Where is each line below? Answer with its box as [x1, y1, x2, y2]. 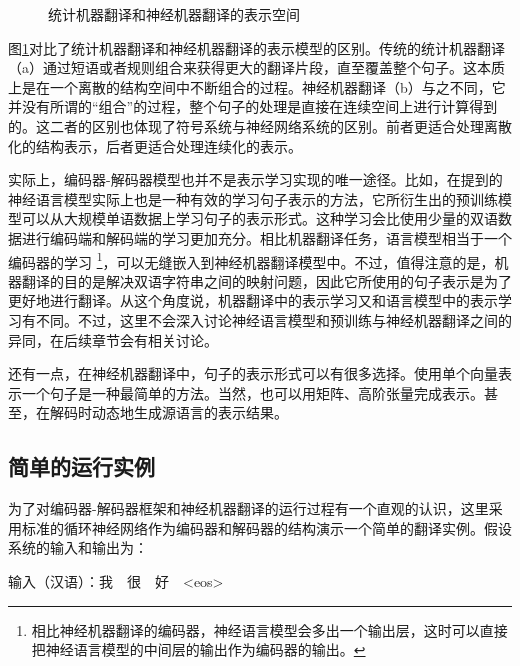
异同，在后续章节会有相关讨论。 [8, 329, 218, 350]
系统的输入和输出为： [8, 537, 148, 558]
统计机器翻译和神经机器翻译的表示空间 [48, 4, 300, 24]
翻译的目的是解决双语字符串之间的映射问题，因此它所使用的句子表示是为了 [21, 270, 512, 291]
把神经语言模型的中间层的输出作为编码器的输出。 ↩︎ [31, 639, 366, 660]
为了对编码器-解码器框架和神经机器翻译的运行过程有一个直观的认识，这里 [8, 498, 489, 519]
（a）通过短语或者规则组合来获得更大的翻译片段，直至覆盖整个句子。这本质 [8, 57, 505, 78]
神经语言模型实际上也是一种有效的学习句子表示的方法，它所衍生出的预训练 [8, 188, 498, 209]
